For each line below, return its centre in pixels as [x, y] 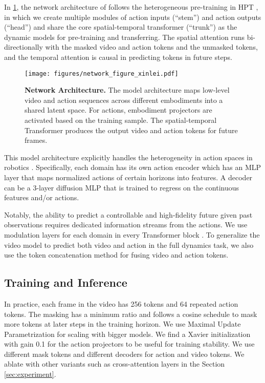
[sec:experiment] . [30, 374]
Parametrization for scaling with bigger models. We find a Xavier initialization [127, 334]
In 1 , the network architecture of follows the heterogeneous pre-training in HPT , [131, 7]
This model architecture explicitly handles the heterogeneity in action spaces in [128, 157]
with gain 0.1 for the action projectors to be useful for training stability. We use [129, 344]
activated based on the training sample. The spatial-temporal [121, 120]
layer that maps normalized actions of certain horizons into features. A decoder [128, 177]
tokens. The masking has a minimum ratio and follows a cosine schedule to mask [131, 314]
